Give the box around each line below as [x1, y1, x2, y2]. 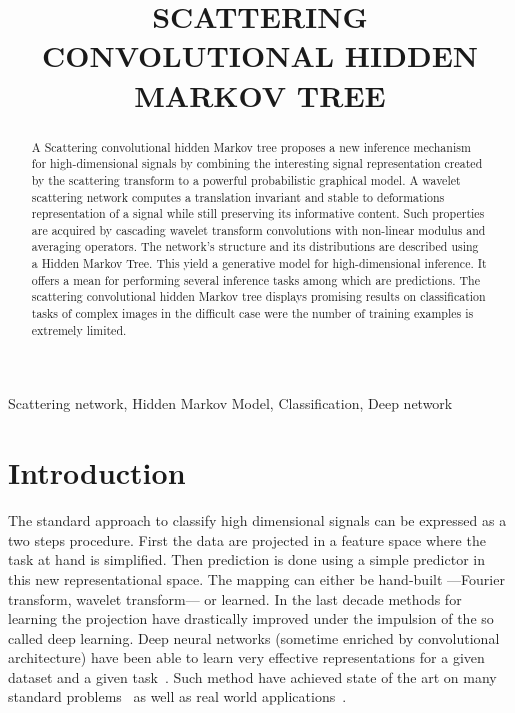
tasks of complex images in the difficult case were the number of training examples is [31, 305, 474, 322]
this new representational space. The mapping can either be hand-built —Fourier [8, 568, 505, 589]
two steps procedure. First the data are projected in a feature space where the [8, 529, 486, 550]
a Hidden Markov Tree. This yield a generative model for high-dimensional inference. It [31, 255, 487, 272]
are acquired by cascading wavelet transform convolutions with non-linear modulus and [31, 221, 486, 238]
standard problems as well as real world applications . [8, 686, 347, 707]
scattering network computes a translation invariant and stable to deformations [31, 188, 445, 205]
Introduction [8, 452, 186, 493]
